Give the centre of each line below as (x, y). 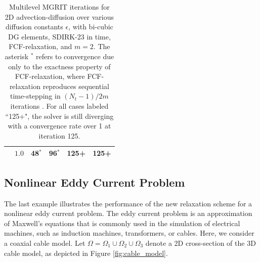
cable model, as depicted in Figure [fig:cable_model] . (86, 253)
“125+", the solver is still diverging (59, 116)
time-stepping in (35, 96)
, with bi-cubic (91, 27)
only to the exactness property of (59, 66)
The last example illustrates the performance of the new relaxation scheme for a (128, 203)
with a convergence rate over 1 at (59, 126)
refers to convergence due (75, 56)
